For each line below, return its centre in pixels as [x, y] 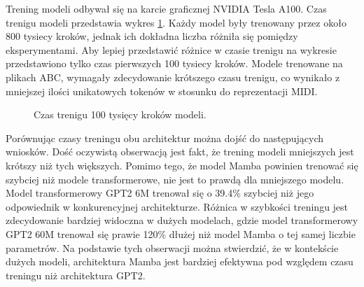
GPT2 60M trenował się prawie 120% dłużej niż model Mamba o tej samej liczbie [181, 233]
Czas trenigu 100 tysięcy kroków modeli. [120, 114]
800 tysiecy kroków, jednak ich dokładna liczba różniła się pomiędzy [152, 36]
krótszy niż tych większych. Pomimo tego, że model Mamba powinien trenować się [182, 165]
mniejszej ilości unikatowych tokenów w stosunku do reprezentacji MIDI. [162, 91]
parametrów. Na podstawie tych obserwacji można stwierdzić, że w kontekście [172, 247]
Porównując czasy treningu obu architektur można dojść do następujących [165, 138]
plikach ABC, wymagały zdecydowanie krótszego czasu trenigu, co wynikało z [173, 77]
